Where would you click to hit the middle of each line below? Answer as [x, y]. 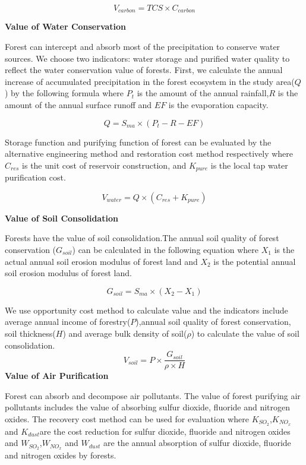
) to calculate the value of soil [245, 333]
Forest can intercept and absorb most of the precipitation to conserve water [143, 47]
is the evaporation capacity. [218, 105]
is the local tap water [249, 165]
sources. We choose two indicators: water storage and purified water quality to [147, 58]
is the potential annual [255, 261]
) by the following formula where [64, 93]
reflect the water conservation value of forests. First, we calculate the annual [144, 70]
